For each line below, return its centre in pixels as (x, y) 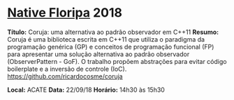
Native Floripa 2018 (65, 13)
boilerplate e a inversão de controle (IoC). (67, 69)
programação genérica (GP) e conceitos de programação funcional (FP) (111, 47)
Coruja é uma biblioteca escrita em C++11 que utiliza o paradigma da (106, 39)
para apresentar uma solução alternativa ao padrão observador (98, 54)
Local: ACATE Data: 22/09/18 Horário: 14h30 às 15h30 (86, 90)
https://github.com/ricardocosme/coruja (65, 76)
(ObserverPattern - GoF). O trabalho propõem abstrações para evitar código (117, 61)
